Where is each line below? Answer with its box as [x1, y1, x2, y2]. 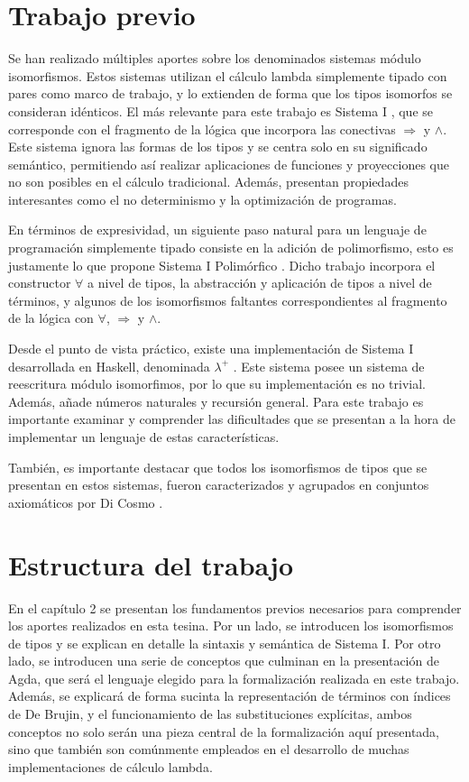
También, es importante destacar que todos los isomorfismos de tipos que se [8, 457, 428, 476]
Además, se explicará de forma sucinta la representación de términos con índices [8, 686, 451, 705]
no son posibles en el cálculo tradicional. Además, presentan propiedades [8, 172, 409, 191]
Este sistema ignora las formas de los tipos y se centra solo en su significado [8, 137, 428, 156]
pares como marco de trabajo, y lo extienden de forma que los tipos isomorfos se [8, 84, 453, 103]
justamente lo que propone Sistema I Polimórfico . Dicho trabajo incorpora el [8, 255, 436, 274]
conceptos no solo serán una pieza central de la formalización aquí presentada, [8, 722, 440, 741]
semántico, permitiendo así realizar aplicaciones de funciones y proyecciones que [8, 154, 449, 173]
